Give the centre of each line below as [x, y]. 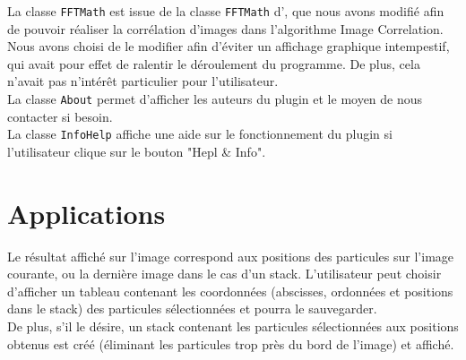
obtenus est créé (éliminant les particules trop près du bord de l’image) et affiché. [231, 343]
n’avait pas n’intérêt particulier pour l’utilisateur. [143, 81]
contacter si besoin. [60, 116]
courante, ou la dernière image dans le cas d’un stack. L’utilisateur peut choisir [224, 274]
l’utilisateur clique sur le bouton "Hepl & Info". [137, 151]
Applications [86, 213]
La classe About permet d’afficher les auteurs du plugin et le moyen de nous [215, 99]
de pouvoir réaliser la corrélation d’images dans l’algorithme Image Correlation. [225, 28]
